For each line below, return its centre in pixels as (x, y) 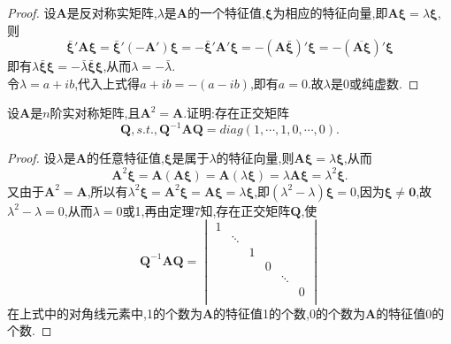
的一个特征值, (226, 12)
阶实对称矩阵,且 (95, 113)
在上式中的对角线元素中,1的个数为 (105, 313)
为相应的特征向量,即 (330, 12)
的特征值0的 (410, 313)
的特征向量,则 (255, 158)
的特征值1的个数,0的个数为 (289, 313)
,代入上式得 (107, 83)
